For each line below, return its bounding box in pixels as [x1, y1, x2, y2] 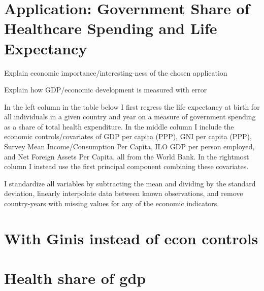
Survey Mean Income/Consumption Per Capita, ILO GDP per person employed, [4, 141, 255, 152]
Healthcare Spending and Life [4, 18, 217, 39]
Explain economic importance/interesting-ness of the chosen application [4, 67, 227, 78]
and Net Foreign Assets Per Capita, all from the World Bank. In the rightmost [4, 151, 249, 161]
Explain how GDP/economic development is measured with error [4, 84, 207, 95]
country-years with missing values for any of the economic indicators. [4, 198, 219, 209]
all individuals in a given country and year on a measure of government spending [4, 111, 256, 122]
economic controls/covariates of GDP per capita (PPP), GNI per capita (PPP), [4, 131, 252, 142]
